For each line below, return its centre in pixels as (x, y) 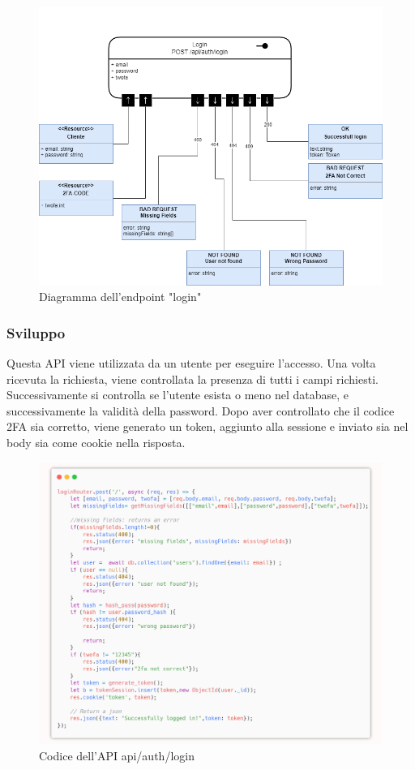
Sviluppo (36, 332)
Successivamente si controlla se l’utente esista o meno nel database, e (178, 395)
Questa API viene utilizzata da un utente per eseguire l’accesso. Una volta (191, 363)
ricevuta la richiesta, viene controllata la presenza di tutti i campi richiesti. (193, 379)
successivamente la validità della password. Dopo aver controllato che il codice (201, 410)
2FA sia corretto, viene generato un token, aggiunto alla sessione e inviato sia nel (207, 426)
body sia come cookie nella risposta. (96, 442)
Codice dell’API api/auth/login (117, 755)
